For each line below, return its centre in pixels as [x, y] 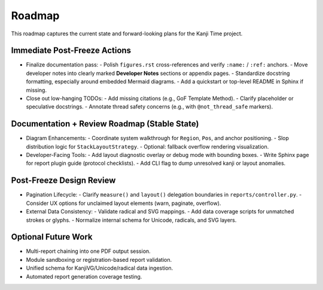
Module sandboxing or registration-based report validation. [99, 259]
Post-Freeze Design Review [63, 181]
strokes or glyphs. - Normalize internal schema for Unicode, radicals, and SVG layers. [131, 220]
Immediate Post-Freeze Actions [71, 51]
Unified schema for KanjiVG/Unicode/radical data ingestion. [100, 268]
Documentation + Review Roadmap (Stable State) [105, 124]
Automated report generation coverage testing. [84, 276]
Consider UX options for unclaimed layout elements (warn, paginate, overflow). [124, 203]
